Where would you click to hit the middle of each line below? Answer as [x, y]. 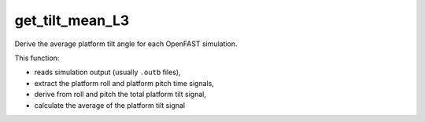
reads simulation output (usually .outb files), [107, 72]
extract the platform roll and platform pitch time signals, [124, 83]
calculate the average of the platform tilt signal [110, 105]
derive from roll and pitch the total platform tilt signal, [120, 95]
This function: [37, 58]
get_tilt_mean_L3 [72, 20]
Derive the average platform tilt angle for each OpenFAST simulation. [126, 44]
